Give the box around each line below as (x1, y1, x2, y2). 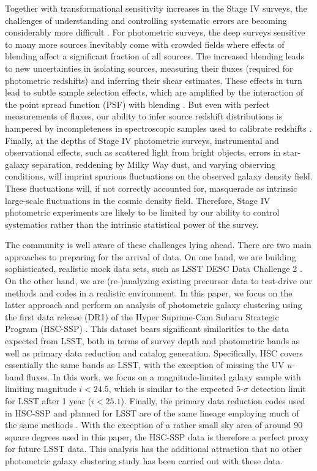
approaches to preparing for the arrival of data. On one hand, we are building (5, 250, 296, 263)
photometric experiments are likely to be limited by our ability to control (5, 206, 280, 219)
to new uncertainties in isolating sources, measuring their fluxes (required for (5, 61, 293, 74)
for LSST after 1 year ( (5, 394, 92, 407)
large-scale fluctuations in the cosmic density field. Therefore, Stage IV (5, 194, 270, 206)
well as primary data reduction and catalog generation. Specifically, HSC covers (5, 346, 303, 359)
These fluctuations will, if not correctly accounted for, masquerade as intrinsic (5, 181, 297, 194)
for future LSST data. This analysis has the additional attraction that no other (5, 442, 302, 455)
